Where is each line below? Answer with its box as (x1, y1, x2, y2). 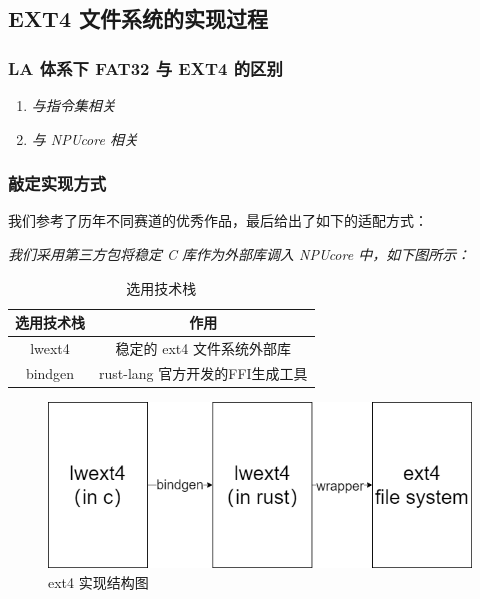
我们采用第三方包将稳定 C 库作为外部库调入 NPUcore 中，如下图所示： (8, 244, 471, 264)
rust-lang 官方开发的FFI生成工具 (99, 362, 308, 383)
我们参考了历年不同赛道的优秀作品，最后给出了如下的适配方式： (8, 210, 428, 231)
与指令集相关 (31, 95, 116, 115)
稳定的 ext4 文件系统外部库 (115, 338, 291, 359)
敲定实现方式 (8, 171, 107, 196)
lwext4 (30, 338, 70, 359)
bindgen (25, 362, 75, 383)
